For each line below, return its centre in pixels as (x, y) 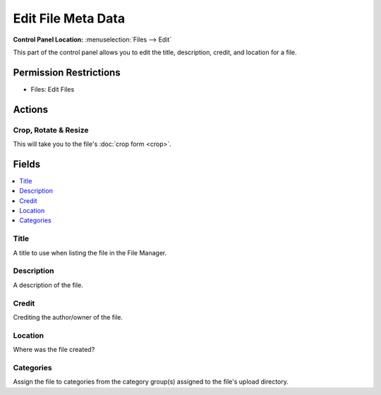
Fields (27, 164)
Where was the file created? (54, 350)
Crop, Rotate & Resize (51, 130)
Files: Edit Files (53, 89)
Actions (31, 109)
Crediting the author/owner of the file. (68, 317)
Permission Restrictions (67, 72)
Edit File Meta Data (69, 18)
